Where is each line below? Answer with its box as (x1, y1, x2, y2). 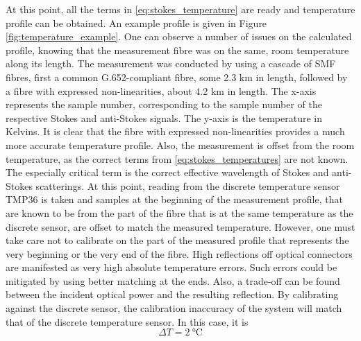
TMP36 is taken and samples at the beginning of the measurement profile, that (6, 192, 343, 207)
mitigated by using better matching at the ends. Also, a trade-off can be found (6, 273, 340, 288)
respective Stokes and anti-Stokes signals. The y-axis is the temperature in (6, 110, 323, 125)
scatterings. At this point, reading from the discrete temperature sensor (35, 178, 340, 193)
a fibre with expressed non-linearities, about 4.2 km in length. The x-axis (6, 83, 317, 98)
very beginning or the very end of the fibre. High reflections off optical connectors (6, 246, 353, 261)
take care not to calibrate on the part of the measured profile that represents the (6, 233, 349, 247)
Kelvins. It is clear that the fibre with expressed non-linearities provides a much (6, 124, 345, 139)
